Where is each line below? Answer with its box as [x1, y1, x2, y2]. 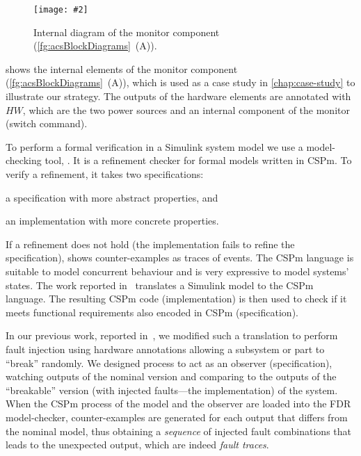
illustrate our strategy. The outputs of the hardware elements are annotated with [6, 89, 351, 104]
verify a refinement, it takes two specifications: [6, 167, 204, 181]
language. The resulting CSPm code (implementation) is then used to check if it [6, 291, 347, 306]
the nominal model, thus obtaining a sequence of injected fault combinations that [6, 423, 351, 438]
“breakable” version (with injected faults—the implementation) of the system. [6, 382, 338, 397]
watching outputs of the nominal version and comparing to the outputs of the [6, 369, 337, 384]
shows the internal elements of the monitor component [6, 61, 238, 76]
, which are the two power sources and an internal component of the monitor [22, 102, 350, 117]
